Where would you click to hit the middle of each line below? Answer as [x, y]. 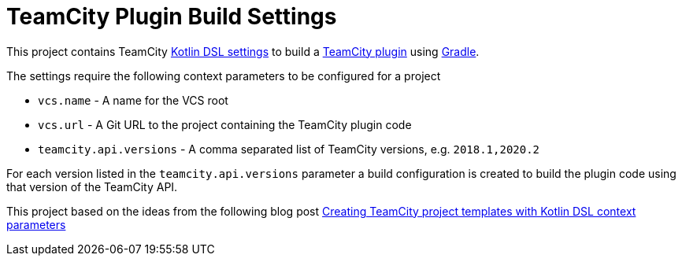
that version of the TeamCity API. [92, 186]
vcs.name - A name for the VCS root [133, 100]
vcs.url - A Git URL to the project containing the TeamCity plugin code [225, 124]
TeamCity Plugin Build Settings [172, 17]
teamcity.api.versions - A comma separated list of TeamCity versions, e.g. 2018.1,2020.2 [289, 149]
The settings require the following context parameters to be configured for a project [224, 76]
